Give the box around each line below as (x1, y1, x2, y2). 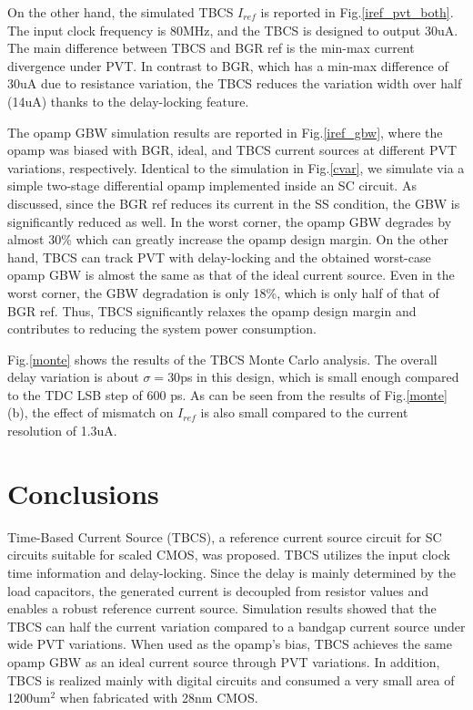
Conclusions (7, 474, 159, 511)
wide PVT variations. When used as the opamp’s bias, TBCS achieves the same (7, 634, 452, 653)
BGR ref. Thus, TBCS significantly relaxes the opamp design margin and (7, 301, 417, 320)
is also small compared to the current (200, 403, 408, 422)
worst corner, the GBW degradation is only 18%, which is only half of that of (7, 283, 439, 302)
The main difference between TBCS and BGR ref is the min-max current (7, 38, 415, 57)
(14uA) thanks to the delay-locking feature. (7, 91, 249, 110)
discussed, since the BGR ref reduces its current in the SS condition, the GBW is (7, 193, 460, 212)
